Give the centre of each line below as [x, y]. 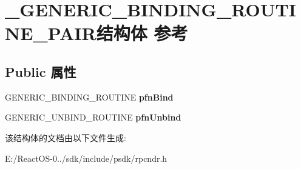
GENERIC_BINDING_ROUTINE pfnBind [89, 97]
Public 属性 [41, 71]
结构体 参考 [142, 33]
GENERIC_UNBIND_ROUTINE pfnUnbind [93, 117]
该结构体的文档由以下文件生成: [66, 137]
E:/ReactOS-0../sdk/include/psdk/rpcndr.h [86, 158]
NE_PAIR [51, 33]
